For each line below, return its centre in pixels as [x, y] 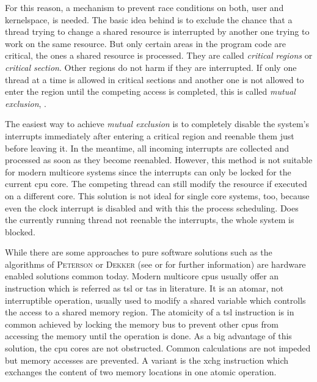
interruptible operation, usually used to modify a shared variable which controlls [155, 300]
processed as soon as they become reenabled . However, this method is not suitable [159, 160]
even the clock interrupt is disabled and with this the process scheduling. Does [152, 208]
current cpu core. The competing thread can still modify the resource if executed [156, 184]
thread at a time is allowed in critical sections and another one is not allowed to [155, 79]
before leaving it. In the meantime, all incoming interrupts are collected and [147, 148]
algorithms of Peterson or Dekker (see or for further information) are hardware [155, 264]
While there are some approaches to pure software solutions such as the [139, 252]
